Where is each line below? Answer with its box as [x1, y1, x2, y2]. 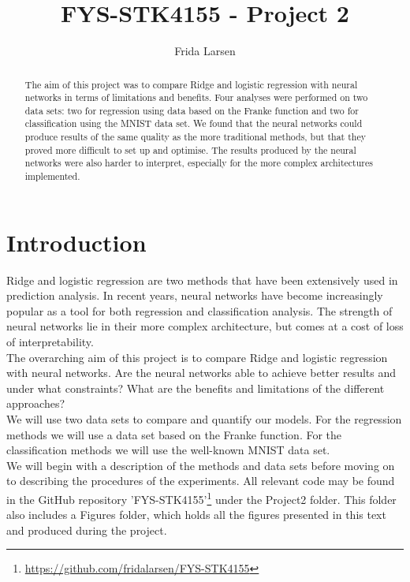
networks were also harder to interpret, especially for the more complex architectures [24, 156, 373, 170]
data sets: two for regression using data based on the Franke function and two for [24, 103, 359, 117]
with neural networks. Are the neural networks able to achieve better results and [6, 364, 397, 381]
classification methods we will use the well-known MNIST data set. [6, 442, 330, 458]
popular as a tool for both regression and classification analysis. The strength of [6, 302, 393, 319]
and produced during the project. [6, 521, 167, 538]
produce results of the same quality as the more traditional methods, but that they [24, 130, 366, 144]
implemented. [24, 170, 80, 183]
